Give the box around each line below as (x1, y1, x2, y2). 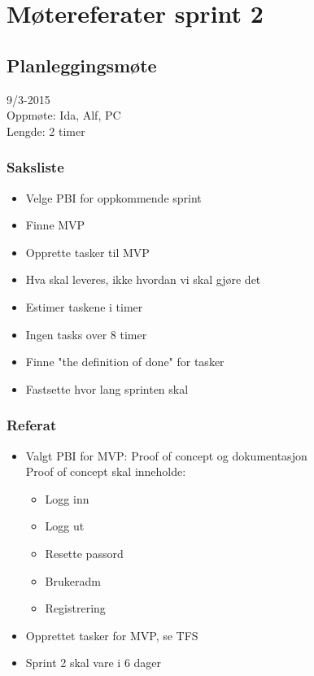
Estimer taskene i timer (25, 298, 143, 315)
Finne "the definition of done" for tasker (25, 353, 225, 370)
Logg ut (45, 517, 85, 534)
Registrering (45, 600, 106, 617)
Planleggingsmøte (7, 52, 157, 77)
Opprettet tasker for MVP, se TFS (25, 626, 198, 643)
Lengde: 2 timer (7, 122, 85, 139)
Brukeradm (45, 572, 101, 589)
